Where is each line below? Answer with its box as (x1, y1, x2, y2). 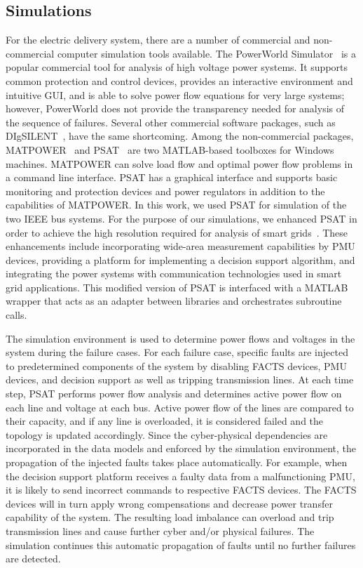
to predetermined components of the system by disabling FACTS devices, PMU (6, 358, 347, 373)
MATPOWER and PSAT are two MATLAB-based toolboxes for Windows (6, 142, 334, 157)
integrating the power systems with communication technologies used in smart (6, 266, 342, 281)
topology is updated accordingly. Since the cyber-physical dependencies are (6, 427, 328, 442)
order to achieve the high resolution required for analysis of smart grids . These (6, 225, 348, 239)
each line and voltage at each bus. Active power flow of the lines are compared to (6, 399, 354, 414)
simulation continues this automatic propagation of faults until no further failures (6, 537, 356, 552)
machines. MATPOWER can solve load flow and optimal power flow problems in (6, 156, 353, 171)
